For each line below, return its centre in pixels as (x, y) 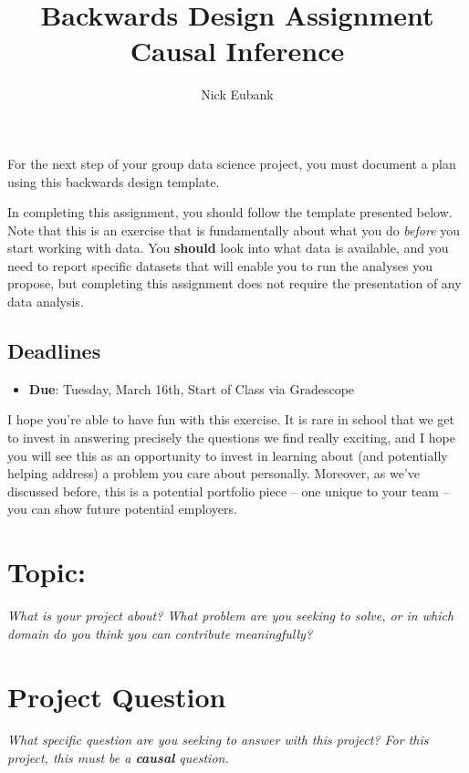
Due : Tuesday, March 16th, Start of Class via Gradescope (192, 388)
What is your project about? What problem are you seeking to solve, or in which (231, 616)
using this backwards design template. (114, 181)
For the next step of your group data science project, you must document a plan (232, 163)
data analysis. (46, 302)
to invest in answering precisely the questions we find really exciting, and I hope (231, 438)
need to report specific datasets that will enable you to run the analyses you (220, 265)
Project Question (117, 696)
